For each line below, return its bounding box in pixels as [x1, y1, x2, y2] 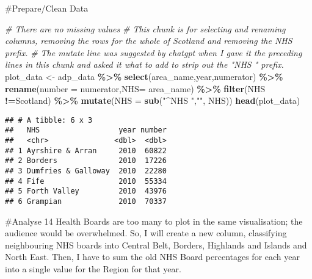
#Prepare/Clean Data [5, 2, 89, 14]
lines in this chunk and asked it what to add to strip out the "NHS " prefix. [5, 58, 284, 71]
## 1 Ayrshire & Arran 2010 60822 [5, 146, 167, 155]
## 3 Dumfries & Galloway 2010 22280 [5, 167, 167, 176]
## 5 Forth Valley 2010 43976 [5, 187, 167, 196]
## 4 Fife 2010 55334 [5, 176, 167, 186]
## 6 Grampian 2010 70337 [5, 197, 167, 206]
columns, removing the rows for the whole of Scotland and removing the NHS [5, 34, 292, 47]
